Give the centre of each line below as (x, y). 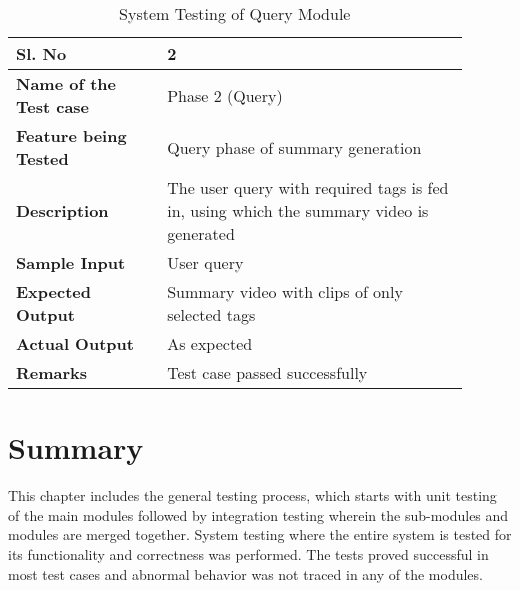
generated (201, 233)
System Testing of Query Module (235, 13)
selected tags (211, 314)
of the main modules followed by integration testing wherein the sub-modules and (258, 514)
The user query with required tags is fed (308, 187)
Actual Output (75, 343)
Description (62, 210)
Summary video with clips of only (285, 291)
